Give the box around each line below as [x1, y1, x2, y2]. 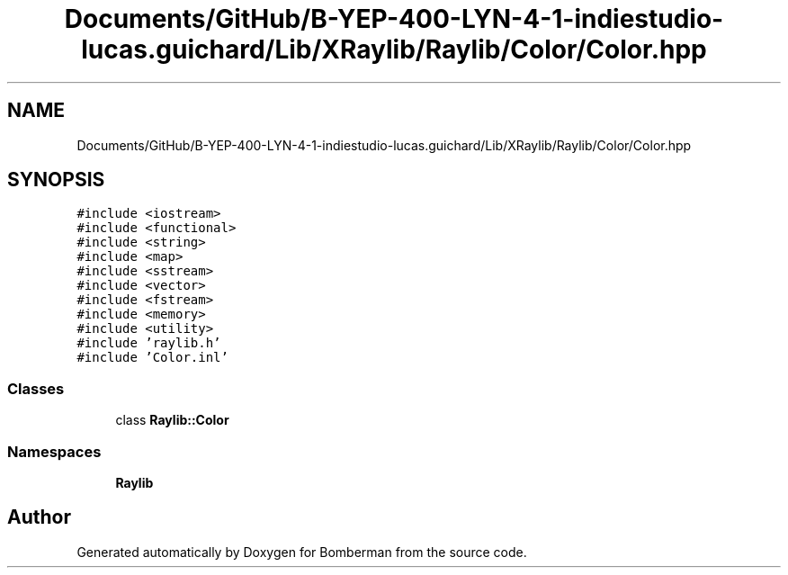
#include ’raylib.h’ [76, 336, 221, 351]
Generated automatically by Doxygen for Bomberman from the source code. [76, 544, 527, 560]
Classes [7, 379, 65, 398]
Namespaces [7, 442, 102, 461]
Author [7, 506, 71, 529]
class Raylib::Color [115, 412, 229, 428]
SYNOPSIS [7, 168, 105, 192]
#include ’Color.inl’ [76, 350, 228, 365]
